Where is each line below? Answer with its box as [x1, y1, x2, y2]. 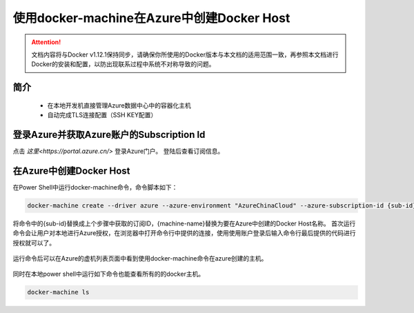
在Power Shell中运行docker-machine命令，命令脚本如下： [12, 183, 178, 191]
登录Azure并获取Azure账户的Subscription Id [12, 128, 206, 141]
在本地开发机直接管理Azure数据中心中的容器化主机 [47, 101, 191, 110]
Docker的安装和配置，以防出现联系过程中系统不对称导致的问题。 [31, 60, 215, 68]
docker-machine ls [27, 288, 90, 296]
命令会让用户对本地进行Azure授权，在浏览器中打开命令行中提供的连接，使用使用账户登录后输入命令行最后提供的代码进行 [12, 229, 356, 237]
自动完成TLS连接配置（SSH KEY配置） [47, 111, 157, 119]
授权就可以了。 [12, 239, 55, 247]
